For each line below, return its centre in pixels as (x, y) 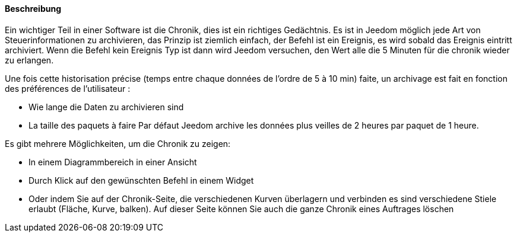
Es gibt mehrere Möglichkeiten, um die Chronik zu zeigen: (118, 143)
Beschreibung (33, 9)
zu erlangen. (29, 60)
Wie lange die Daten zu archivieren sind (106, 107)
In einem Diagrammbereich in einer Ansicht (113, 162)
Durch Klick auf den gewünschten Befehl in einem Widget (141, 180)
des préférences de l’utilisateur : (68, 88)
